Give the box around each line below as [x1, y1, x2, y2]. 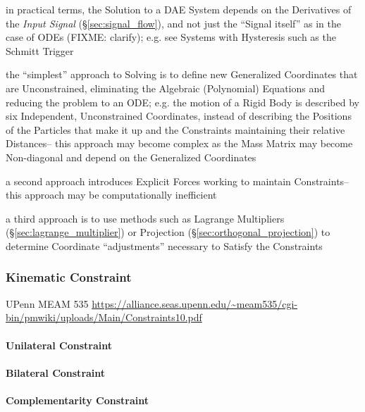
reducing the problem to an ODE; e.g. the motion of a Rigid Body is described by [6, 94, 359, 109]
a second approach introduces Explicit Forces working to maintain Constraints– [6, 173, 349, 188]
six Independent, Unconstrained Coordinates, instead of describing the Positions [6, 108, 352, 123]
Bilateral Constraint [6, 365, 106, 380]
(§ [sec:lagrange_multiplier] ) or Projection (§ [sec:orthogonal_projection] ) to [6, 225, 330, 239]
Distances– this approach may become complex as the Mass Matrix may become [6, 136, 353, 151]
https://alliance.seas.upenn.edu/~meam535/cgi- [92, 296, 298, 311]
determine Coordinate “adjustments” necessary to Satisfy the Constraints [6, 238, 323, 253]
